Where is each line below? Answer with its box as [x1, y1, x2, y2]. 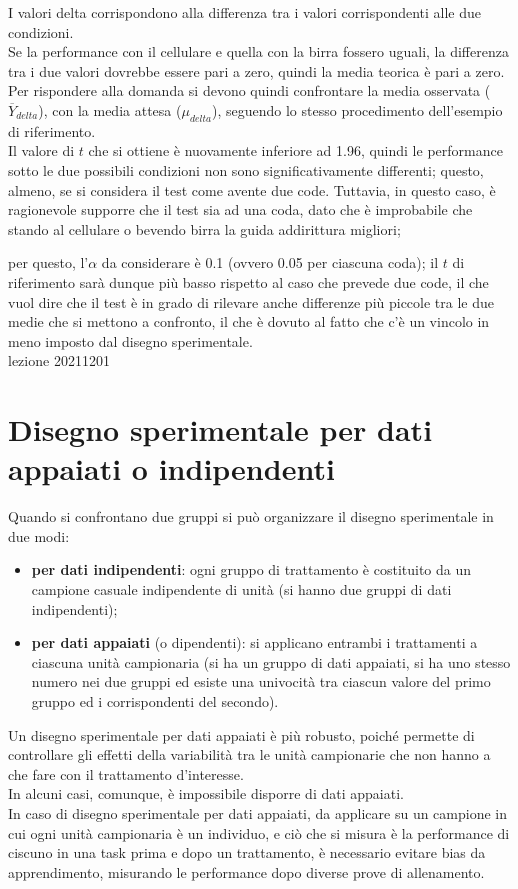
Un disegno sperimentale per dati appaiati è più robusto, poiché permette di [8, 724, 475, 745]
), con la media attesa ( [38, 99, 182, 120]
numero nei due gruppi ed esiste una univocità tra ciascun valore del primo [31, 671, 491, 692]
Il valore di [8, 140, 75, 161]
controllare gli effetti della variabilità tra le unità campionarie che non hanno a [8, 744, 491, 765]
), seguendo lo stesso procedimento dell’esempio [212, 99, 503, 120]
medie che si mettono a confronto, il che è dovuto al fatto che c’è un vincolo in [8, 311, 490, 332]
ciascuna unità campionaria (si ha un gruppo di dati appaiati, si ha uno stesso [31, 651, 511, 672]
